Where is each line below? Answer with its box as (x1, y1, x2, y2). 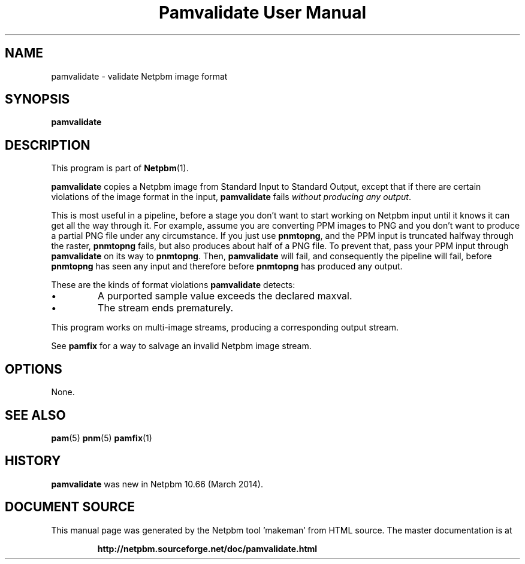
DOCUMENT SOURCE (5, 499, 135, 515)
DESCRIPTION (5, 137, 90, 153)
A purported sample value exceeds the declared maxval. (98, 290, 352, 302)
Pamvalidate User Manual (158, 2, 367, 23)
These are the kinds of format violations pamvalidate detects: (51, 280, 295, 290)
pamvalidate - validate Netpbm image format (51, 71, 228, 81)
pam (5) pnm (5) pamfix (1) (51, 432, 152, 443)
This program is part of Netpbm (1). (51, 163, 189, 174)
